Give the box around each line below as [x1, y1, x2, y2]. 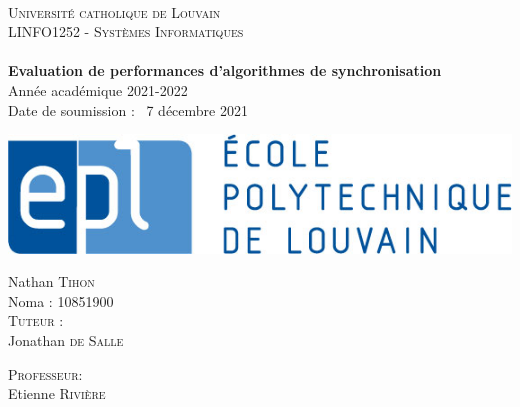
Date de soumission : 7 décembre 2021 [8, 99, 248, 120]
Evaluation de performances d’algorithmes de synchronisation [8, 60, 442, 81]
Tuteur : [8, 310, 64, 331]
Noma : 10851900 [8, 290, 114, 311]
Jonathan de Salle [8, 330, 124, 351]
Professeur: [8, 363, 83, 384]
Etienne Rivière [8, 383, 106, 404]
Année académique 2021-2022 [8, 79, 188, 100]
